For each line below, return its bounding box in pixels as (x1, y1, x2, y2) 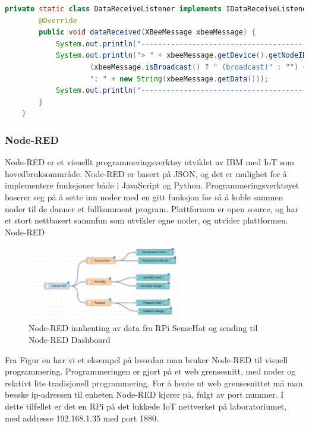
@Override (39, 16, 77, 25)
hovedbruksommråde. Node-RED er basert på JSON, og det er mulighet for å (5, 167, 287, 180)
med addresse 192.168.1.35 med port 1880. (5, 411, 159, 424)
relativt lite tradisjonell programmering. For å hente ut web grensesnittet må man (5, 376, 303, 389)
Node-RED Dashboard (29, 333, 111, 345)
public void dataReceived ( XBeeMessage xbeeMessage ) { (39, 28, 256, 37)
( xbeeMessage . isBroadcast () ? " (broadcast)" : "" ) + (90, 62, 307, 71)
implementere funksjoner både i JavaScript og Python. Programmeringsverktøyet (5, 179, 299, 191)
